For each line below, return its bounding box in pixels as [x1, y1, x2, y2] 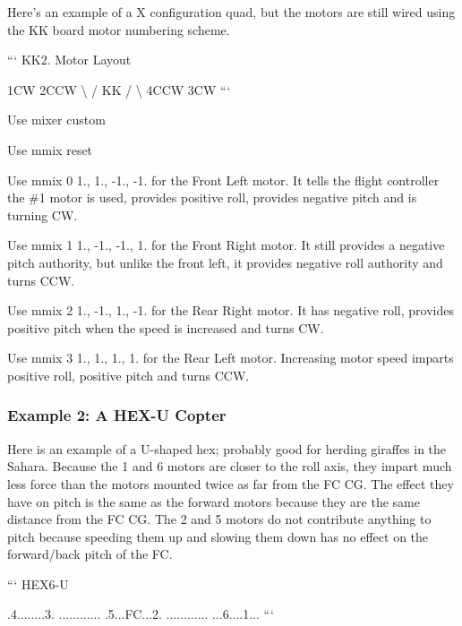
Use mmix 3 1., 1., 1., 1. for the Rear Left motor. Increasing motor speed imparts [7, 348, 454, 367]
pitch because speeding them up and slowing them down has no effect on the [7, 527, 429, 545]
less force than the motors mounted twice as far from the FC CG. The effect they [7, 474, 454, 493]
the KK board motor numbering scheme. [7, 20, 230, 39]
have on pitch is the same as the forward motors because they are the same [7, 492, 420, 510]
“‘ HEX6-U [7, 574, 69, 593]
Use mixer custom [7, 110, 106, 129]
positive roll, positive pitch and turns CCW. [7, 365, 250, 384]
